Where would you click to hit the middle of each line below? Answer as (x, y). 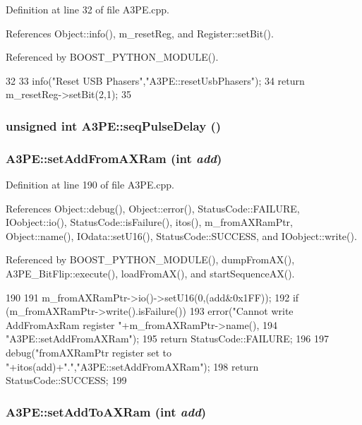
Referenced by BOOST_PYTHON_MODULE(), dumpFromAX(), (150, 259)
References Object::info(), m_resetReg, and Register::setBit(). (140, 33)
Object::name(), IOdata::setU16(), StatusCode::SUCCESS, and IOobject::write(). (181, 235)
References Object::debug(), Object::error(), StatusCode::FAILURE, (153, 208)
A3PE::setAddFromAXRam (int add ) (114, 158)
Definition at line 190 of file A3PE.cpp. (90, 185)
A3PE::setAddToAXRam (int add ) (106, 411)
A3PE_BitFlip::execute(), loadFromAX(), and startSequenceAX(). (150, 273)
